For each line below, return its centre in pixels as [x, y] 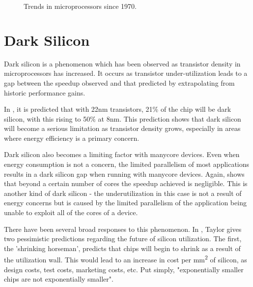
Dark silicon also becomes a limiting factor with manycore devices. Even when [122, 154]
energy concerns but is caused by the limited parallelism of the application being [125, 203]
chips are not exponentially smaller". [59, 279]
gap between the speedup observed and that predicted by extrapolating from [119, 82]
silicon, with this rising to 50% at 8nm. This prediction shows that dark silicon [123, 118]
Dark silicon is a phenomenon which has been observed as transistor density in [122, 63]
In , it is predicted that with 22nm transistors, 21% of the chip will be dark [118, 109]
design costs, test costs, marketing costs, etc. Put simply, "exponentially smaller [124, 269]
